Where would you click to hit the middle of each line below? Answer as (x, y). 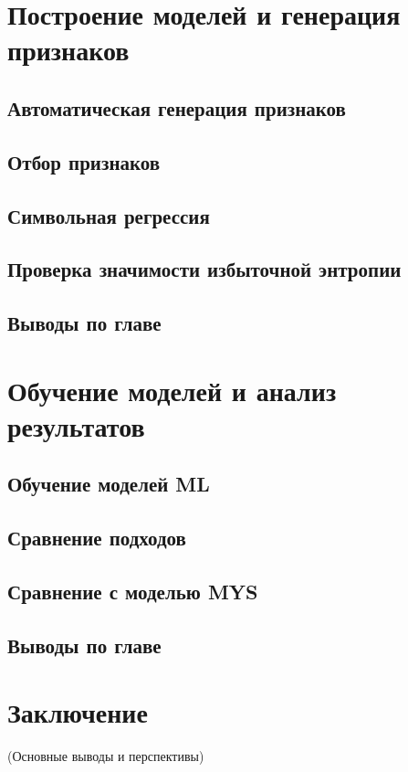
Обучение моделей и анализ (172, 390)
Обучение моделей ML (109, 484)
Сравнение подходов (97, 538)
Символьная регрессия (109, 215)
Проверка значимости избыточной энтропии (204, 269)
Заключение (78, 712)
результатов (76, 425)
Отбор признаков (84, 161)
